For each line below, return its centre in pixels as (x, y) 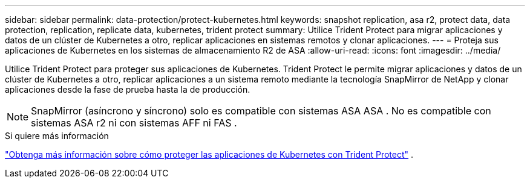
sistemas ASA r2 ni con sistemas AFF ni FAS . (134, 123)
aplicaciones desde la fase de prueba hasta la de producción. (128, 89)
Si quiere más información (57, 136)
